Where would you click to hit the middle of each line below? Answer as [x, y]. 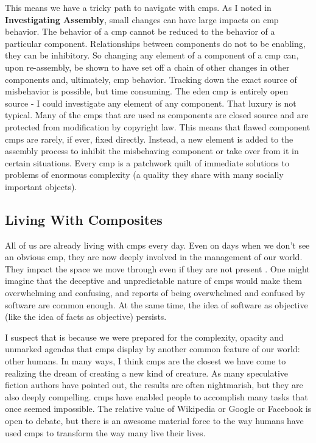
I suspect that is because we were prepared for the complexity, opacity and [144, 337]
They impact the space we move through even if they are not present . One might [157, 268]
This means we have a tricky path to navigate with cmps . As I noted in [138, 7]
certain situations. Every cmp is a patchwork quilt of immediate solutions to [147, 162]
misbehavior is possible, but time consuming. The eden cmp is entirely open [147, 91]
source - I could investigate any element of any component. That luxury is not [151, 103]
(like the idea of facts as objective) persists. [86, 317]
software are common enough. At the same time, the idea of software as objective [156, 304]
